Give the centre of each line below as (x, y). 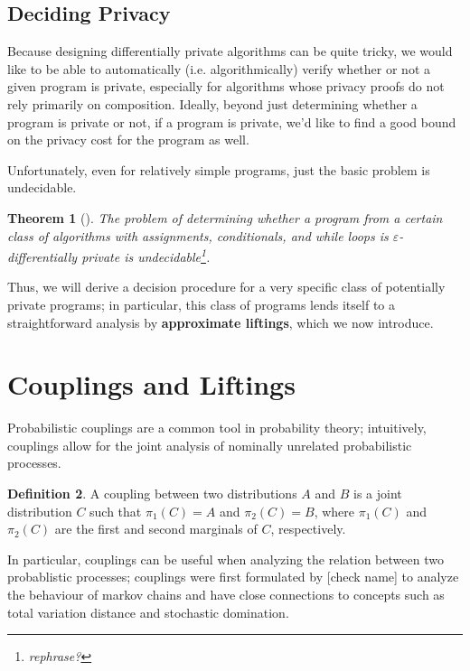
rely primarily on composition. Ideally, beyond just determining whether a (212, 103)
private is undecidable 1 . (146, 255)
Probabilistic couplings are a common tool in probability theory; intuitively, (217, 428)
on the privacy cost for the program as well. (128, 140)
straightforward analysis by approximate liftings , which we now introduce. (221, 322)
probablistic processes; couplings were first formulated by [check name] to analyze (233, 577)
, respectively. (308, 529)
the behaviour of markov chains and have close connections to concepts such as (226, 595)
